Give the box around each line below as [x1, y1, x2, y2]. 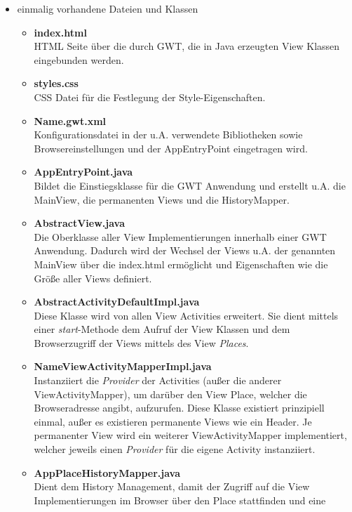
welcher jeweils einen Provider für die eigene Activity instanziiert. [34, 442, 316, 457]
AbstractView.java [34, 216, 126, 230]
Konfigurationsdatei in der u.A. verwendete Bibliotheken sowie [34, 127, 303, 142]
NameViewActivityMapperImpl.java [34, 359, 212, 374]
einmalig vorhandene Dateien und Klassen [17, 1, 198, 15]
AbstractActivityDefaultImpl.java [34, 294, 200, 309]
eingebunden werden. [34, 52, 124, 67]
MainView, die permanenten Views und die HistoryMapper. [34, 192, 290, 206]
